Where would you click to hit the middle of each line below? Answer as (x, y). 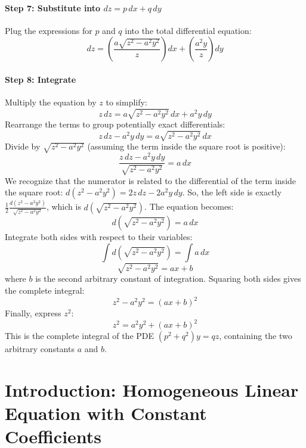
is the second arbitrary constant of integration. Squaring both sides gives (168, 279)
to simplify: (126, 102)
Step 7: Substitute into (53, 7)
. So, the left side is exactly (232, 192)
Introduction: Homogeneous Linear (152, 390)
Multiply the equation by (51, 102)
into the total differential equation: (188, 30)
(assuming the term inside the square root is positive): (186, 146)
